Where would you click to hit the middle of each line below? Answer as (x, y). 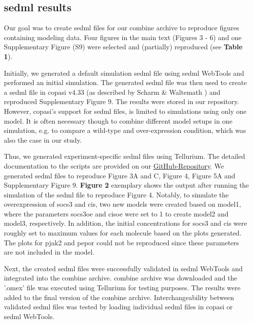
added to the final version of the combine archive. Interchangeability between (119, 297)
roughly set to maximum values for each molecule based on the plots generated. (123, 233)
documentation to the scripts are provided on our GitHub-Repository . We (114, 165)
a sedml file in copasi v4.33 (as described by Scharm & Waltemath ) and (112, 92)
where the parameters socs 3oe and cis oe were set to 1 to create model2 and (116, 213)
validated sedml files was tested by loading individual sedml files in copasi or (118, 307)
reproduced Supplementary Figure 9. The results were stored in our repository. (122, 101)
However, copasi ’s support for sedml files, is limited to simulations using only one (125, 111)
